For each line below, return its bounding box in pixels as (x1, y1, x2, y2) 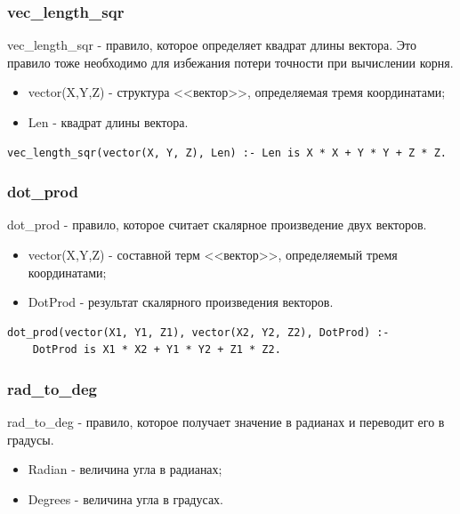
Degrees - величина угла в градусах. (28, 489, 223, 508)
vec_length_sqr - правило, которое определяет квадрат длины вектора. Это (7, 36, 417, 54)
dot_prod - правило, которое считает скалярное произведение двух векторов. (7, 215, 427, 234)
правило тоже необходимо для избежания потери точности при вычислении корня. (7, 52, 454, 71)
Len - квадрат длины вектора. (28, 113, 189, 131)
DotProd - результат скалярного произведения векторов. (28, 293, 334, 311)
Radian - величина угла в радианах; (28, 460, 222, 478)
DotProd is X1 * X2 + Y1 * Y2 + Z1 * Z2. (32, 343, 281, 357)
